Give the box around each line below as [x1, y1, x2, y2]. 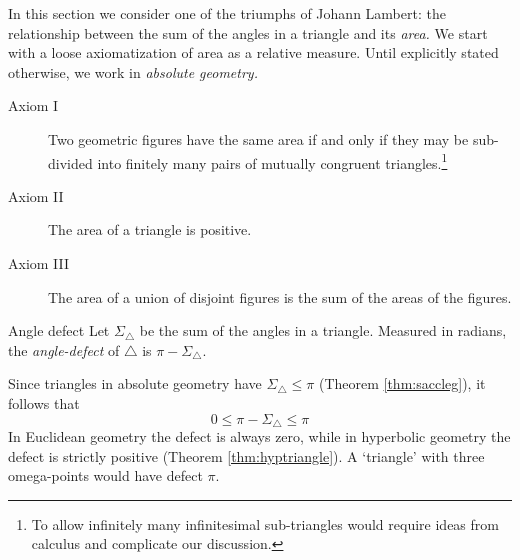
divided [48, 152, 93, 173]
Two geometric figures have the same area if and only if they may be [48, 128, 469, 149]
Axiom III [8, 253, 70, 273]
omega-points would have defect [8, 465, 203, 486]
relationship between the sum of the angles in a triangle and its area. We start [8, 22, 488, 43]
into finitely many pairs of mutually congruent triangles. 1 [97, 149, 448, 173]
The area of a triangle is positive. [48, 219, 252, 240]
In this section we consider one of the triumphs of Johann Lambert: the [8, 3, 446, 23]
